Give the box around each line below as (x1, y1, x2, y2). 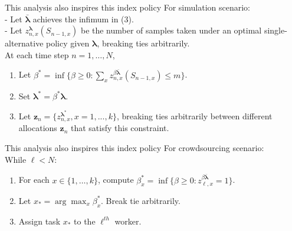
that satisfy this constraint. (70, 122, 169, 134)
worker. (114, 215, 142, 227)
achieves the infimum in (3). (32, 12, 134, 25)
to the (74, 215, 96, 227)
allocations (18, 122, 57, 134)
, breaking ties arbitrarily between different (116, 109, 273, 122)
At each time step (5, 48, 69, 61)
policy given (46, 37, 90, 49)
